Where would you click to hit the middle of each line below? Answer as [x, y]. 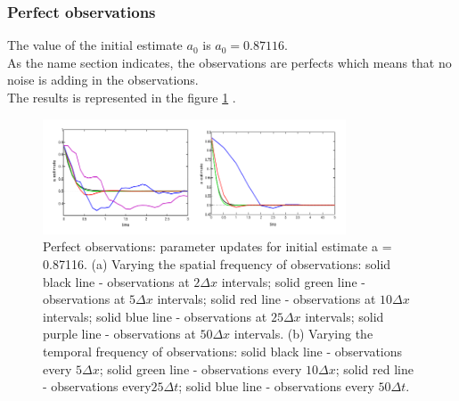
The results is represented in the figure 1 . [122, 97]
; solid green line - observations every [201, 368]
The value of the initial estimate [95, 45]
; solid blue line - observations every [276, 386]
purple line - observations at [119, 334]
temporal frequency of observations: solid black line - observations [223, 351]
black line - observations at [116, 281]
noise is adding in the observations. [103, 80]
